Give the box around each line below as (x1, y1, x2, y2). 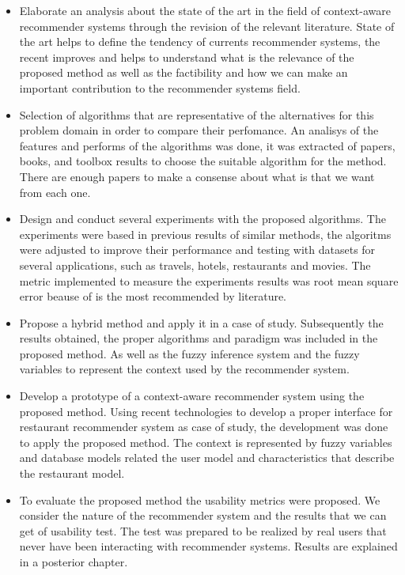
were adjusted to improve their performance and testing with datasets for (19, 241, 376, 258)
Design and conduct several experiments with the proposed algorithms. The (19, 210, 386, 227)
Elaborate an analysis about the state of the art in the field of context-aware (19, 2, 391, 18)
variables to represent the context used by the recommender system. (19, 361, 350, 377)
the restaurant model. (19, 465, 125, 482)
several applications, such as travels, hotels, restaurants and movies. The (19, 256, 371, 273)
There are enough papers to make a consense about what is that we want (19, 168, 375, 184)
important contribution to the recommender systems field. (19, 79, 301, 96)
